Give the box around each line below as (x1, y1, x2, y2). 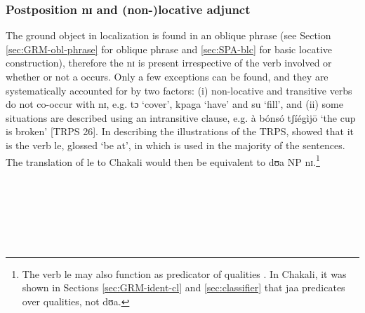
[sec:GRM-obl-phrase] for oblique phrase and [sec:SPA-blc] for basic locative (6, 41, 333, 56)
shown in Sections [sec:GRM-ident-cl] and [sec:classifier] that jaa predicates (22, 280, 345, 295)
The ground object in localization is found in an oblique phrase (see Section (6, 28, 331, 43)
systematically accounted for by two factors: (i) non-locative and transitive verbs (6, 83, 352, 97)
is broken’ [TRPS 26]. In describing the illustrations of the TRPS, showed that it (6, 124, 354, 139)
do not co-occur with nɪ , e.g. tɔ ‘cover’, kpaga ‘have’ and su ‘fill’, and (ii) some (6, 97, 343, 111)
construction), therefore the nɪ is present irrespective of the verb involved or (6, 55, 332, 70)
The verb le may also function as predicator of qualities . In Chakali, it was (22, 266, 347, 281)
